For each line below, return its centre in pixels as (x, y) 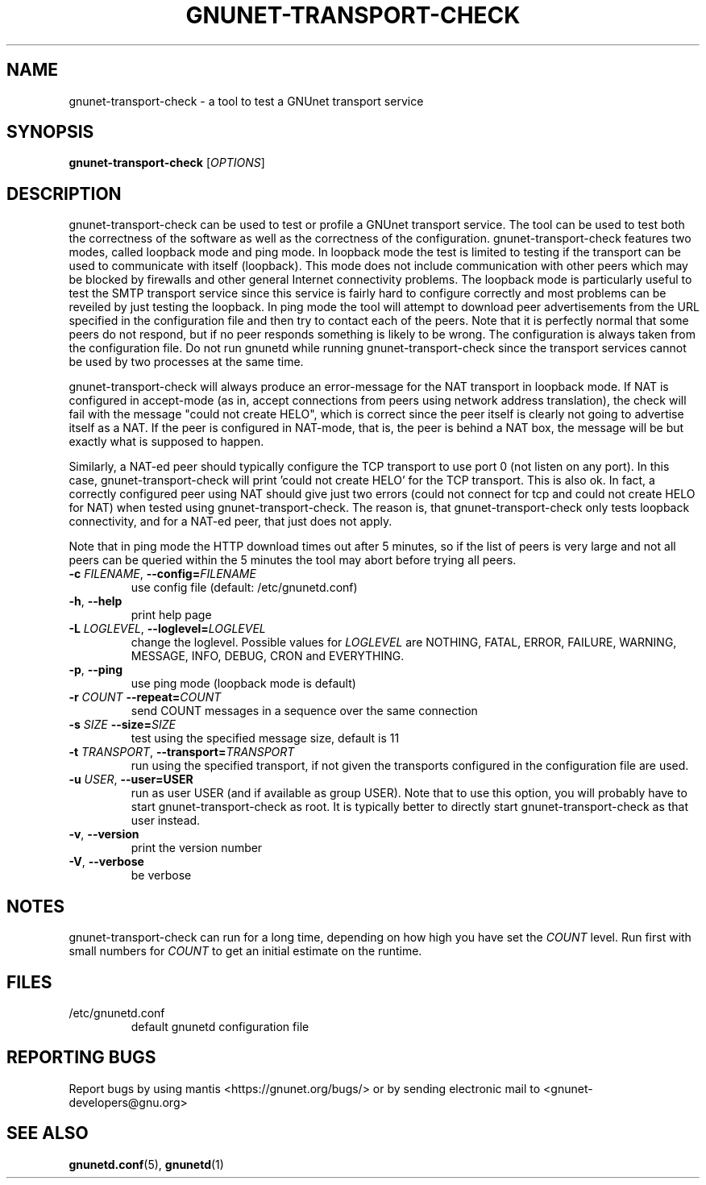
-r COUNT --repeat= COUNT (145, 697)
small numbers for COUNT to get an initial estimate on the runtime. (245, 951)
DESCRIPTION (64, 193)
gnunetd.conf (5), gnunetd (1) (146, 1164)
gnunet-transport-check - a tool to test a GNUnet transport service (246, 101)
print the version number (197, 848)
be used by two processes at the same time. (186, 362)
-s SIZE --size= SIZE (122, 725)
